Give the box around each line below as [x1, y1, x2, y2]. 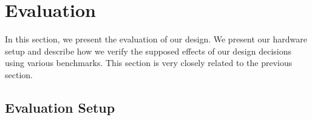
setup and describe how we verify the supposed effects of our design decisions [5, 44, 292, 57]
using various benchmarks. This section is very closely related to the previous [5, 56, 293, 69]
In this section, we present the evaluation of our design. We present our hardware [5, 33, 307, 45]
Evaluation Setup [5, 98, 115, 116]
